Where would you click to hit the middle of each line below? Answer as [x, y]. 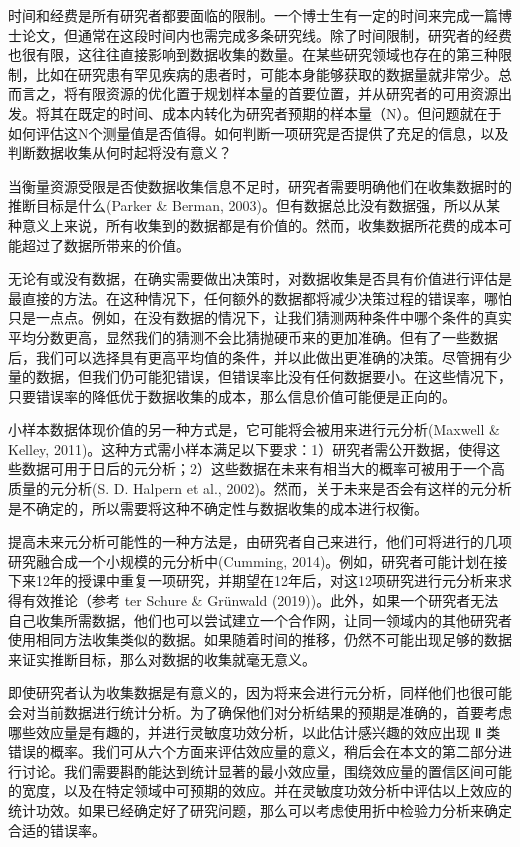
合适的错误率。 [57, 829]
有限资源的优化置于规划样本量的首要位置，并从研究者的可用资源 [287, 93]
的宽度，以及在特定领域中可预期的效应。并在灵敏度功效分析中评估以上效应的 [260, 790]
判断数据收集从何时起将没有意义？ [120, 152]
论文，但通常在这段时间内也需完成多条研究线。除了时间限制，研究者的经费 [266, 34]
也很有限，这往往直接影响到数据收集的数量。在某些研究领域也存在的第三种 [253, 54]
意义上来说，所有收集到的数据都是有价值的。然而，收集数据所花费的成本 [259, 224]
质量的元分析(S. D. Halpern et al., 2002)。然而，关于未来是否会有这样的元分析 [260, 488]
